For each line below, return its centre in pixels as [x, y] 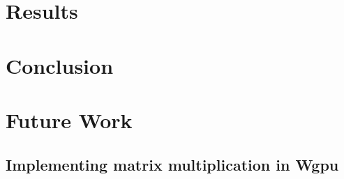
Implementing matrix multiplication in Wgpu [172, 164]
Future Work [69, 119]
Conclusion [60, 65]
